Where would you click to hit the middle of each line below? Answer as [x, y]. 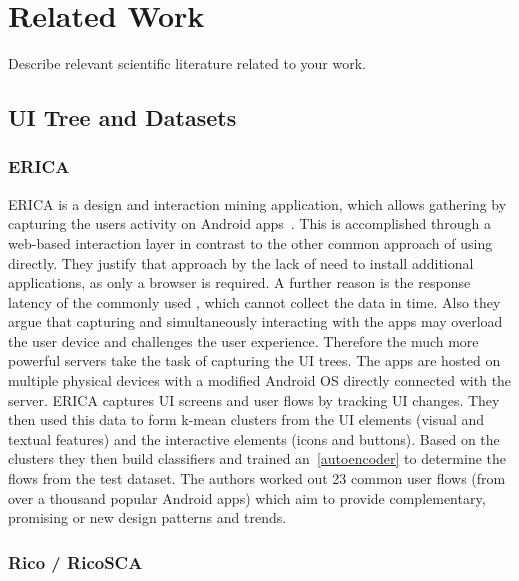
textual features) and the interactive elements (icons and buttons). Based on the [254, 438]
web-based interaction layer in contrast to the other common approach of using [250, 242]
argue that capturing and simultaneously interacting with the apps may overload [255, 321]
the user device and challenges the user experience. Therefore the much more [243, 340]
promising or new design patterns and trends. [147, 517]
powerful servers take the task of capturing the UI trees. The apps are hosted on [254, 360]
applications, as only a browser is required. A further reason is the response [239, 282]
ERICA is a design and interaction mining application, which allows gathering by [257, 203]
